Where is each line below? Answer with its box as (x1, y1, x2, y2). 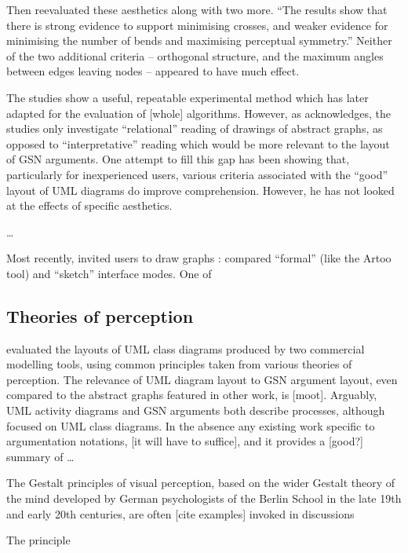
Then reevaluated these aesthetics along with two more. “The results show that (6, 2, 388, 17)
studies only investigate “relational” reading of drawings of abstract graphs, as (6, 120, 383, 137)
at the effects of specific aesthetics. (6, 197, 173, 214)
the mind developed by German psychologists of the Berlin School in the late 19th (6, 490, 402, 507)
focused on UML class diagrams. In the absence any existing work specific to (6, 417, 375, 434)
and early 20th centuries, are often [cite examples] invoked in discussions (6, 505, 355, 522)
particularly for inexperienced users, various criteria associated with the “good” (6, 166, 388, 182)
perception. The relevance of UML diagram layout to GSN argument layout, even (6, 371, 398, 387)
